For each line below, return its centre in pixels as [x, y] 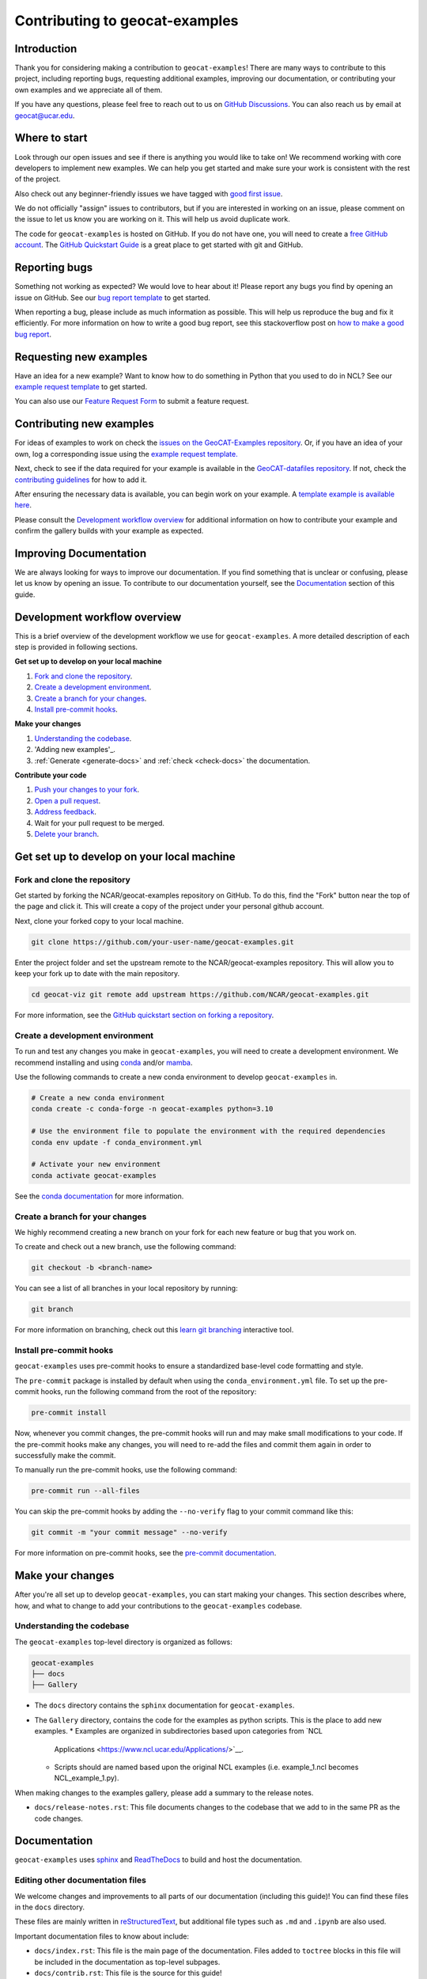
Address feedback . [65, 812]
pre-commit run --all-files [85, 1491]
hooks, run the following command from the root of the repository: [149, 1392]
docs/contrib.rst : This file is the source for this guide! [128, 1973]
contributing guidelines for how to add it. [81, 480]
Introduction [46, 49]
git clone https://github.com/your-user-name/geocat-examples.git [162, 942]
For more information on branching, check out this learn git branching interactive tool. [154, 1330]
